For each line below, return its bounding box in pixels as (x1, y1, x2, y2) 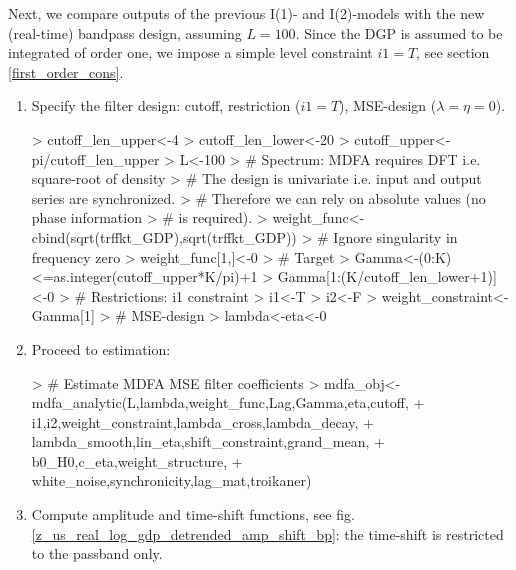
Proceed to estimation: (31, 338, 171, 359)
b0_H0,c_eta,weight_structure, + (31, 450, 243, 471)
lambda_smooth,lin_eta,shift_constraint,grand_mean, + (31, 431, 385, 452)
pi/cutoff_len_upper (31, 148, 160, 169)
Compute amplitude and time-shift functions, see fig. (31, 504, 355, 525)
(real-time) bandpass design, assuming (8, 22, 242, 43)
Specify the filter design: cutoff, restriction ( (31, 95, 301, 116)
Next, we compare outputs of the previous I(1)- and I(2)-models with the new (8, 3, 485, 23)
